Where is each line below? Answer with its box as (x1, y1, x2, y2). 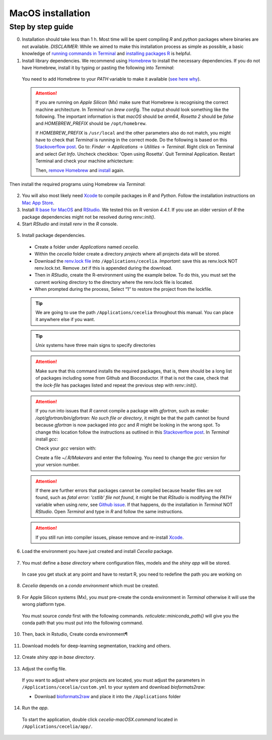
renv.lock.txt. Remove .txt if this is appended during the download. (34, 265, 172, 271)
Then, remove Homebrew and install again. (35, 167, 125, 173)
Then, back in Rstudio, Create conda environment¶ (22, 631, 128, 637)
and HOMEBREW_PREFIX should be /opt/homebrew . (35, 120, 147, 127)
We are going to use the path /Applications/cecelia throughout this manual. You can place (35, 309, 234, 315)
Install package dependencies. (22, 232, 86, 238)
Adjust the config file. (22, 665, 66, 671)
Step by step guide (9, 22, 74, 31)
